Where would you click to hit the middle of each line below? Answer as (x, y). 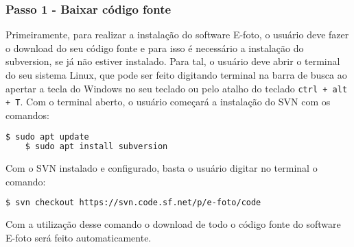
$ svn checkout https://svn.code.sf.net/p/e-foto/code (133, 203)
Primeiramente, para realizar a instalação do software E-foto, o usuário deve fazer (177, 35)
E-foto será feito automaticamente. (79, 237)
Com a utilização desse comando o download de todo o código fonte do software (173, 224)
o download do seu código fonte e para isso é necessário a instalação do (155, 48)
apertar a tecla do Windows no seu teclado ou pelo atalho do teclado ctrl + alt (177, 88)
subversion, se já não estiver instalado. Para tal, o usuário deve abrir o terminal (173, 61)
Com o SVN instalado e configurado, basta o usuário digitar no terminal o (162, 168)
